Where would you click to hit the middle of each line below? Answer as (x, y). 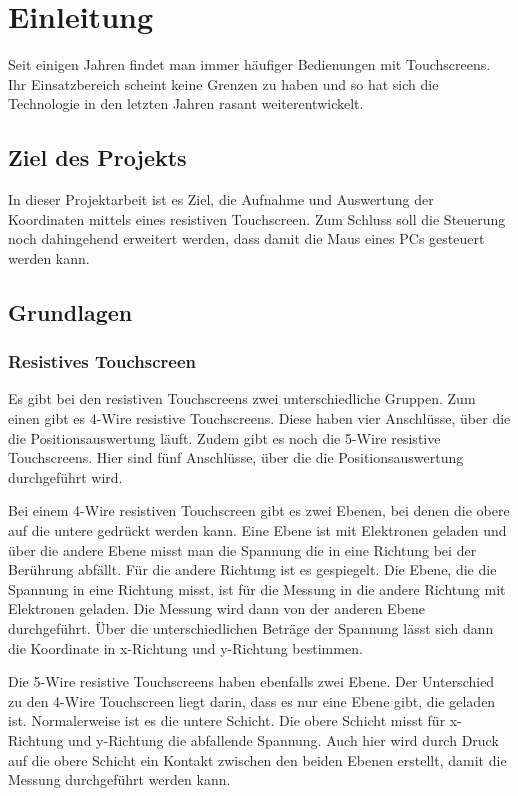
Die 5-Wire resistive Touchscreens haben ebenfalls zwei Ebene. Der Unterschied (251, 681)
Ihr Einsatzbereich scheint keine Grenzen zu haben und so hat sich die (223, 83)
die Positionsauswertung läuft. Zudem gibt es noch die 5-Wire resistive (224, 437)
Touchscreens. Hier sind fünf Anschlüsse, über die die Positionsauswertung (236, 457)
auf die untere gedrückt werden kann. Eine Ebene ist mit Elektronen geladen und (257, 530)
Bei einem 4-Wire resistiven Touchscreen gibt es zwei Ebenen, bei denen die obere (259, 510)
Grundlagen (70, 311)
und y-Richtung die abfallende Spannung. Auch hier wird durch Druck (283, 739)
